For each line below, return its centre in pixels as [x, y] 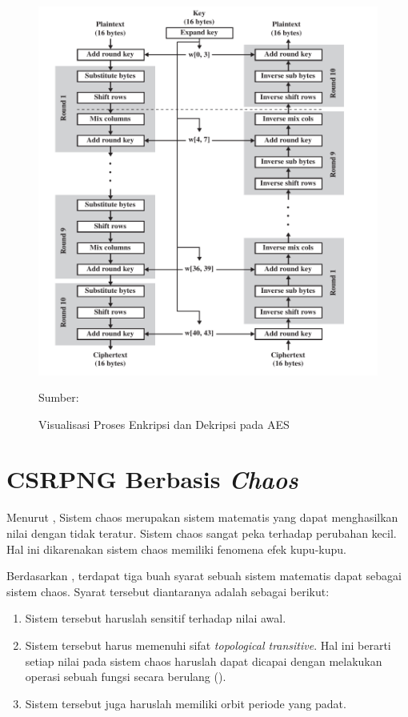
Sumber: [59, 397]
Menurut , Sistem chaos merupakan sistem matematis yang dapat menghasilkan [202, 517]
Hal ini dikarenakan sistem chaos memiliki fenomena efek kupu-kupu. [176, 549]
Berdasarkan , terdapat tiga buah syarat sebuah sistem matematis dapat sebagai [204, 576]
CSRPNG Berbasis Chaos [152, 479]
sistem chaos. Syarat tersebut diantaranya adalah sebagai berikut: [168, 591]
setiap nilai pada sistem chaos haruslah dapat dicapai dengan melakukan [204, 661]
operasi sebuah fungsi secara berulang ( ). [126, 677]
